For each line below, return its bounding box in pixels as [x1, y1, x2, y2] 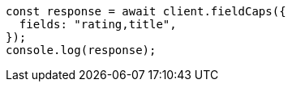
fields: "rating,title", [19, 18, 177, 31]
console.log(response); [6, 44, 157, 57]
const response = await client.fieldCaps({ [6, 5, 286, 18]
